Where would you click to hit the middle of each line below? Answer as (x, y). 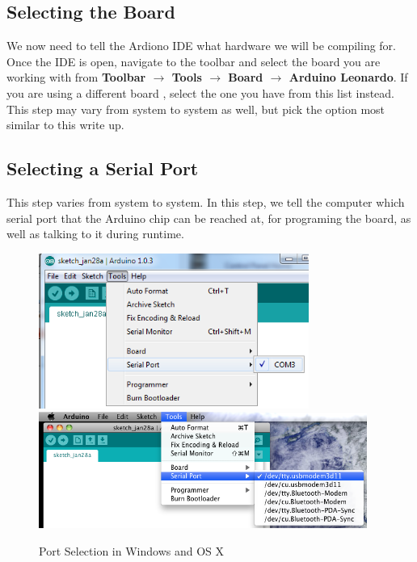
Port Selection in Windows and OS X (131, 550)
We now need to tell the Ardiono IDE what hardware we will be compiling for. (201, 46)
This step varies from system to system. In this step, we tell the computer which (206, 201)
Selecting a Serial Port (103, 168)
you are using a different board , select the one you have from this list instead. (201, 92)
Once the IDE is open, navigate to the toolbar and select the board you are (194, 61)
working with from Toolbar (76, 77)
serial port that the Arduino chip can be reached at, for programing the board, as (209, 218)
